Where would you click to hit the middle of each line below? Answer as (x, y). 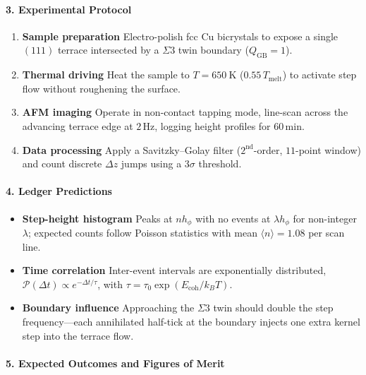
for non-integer (325, 218)
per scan (327, 232)
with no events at (233, 218)
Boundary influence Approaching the (108, 308)
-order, (268, 149)
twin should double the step (273, 308)
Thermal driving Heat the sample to (106, 75)
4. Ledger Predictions (59, 191)
